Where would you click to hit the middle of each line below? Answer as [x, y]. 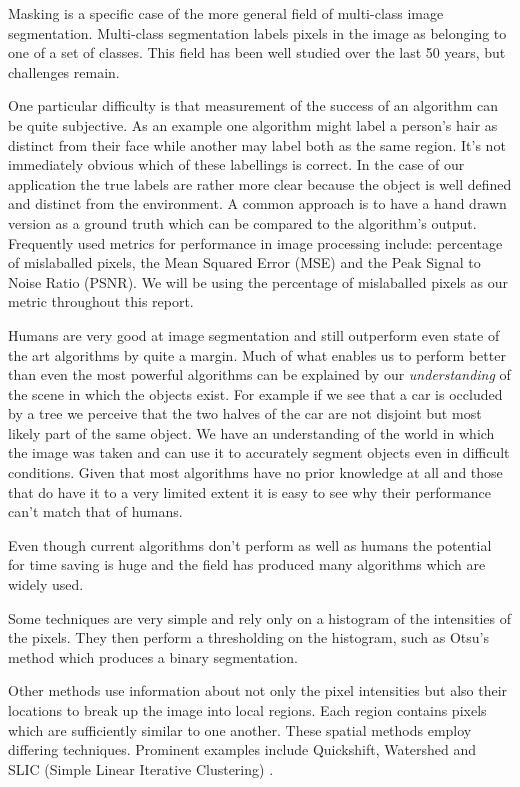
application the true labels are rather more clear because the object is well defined [260, 183]
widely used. [46, 584]
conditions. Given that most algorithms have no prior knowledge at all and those [255, 472]
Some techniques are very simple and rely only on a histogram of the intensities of [259, 617]
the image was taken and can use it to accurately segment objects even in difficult [259, 452]
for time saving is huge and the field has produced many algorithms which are [247, 564]
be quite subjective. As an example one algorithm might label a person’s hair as [253, 124]
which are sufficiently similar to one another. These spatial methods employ [240, 729]
